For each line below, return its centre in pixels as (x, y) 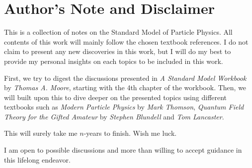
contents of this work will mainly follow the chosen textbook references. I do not (126, 41)
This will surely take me (41, 133)
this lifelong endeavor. (37, 159)
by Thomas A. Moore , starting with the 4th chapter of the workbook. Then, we (125, 87)
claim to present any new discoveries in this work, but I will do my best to (118, 51)
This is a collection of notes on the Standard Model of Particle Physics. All (118, 32)
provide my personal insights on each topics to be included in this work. (114, 61)
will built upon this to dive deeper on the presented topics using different (116, 97)
